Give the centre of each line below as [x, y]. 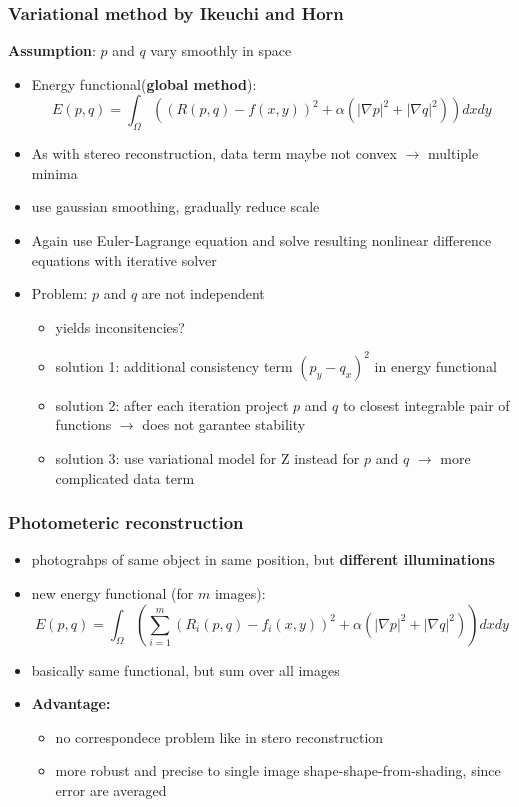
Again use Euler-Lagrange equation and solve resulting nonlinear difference [261, 239]
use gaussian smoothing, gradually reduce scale [175, 206]
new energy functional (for [112, 593]
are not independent [203, 293]
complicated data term [125, 477]
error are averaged [111, 790]
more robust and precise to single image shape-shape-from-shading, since [278, 770]
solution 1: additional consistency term [174, 365]
